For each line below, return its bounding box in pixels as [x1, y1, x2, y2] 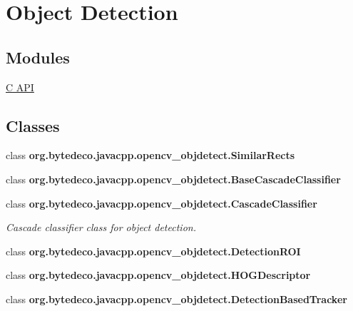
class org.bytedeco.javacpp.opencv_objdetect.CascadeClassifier [6, 195, 317, 210]
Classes [6, 114, 60, 136]
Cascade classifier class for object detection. [6, 220, 196, 235]
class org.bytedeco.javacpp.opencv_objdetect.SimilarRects [6, 148, 295, 163]
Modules [6, 46, 70, 68]
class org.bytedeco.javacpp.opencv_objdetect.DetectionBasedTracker [6, 291, 347, 306]
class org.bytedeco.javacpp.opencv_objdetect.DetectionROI [6, 243, 301, 258]
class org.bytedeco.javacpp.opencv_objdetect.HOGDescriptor [6, 267, 311, 282]
